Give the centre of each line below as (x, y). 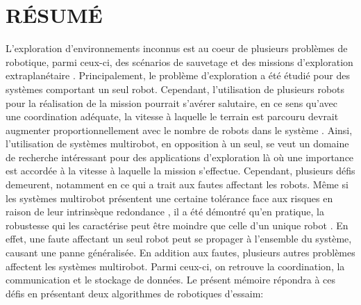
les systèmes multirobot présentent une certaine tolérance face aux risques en (169, 198)
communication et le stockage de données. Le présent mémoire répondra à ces (171, 280)
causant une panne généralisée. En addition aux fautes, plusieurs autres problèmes (180, 253)
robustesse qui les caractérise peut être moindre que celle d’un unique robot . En (177, 225)
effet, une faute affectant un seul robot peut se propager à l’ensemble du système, (179, 239)
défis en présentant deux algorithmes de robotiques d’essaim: (135, 293)
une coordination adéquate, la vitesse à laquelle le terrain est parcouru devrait (172, 116)
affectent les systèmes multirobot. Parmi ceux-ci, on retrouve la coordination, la (175, 266)
